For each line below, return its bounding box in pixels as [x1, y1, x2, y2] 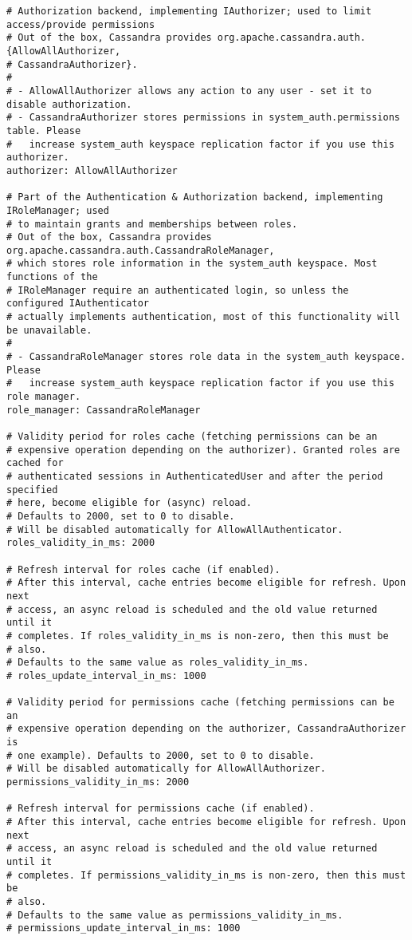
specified [6, 484, 58, 496]
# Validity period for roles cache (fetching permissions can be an [6, 431, 378, 442]
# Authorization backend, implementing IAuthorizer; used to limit [6, 6, 372, 17]
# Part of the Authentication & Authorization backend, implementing [6, 192, 383, 203]
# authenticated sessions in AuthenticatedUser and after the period [6, 470, 383, 482]
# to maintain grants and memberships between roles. [6, 218, 298, 230]
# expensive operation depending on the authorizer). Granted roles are [6, 444, 400, 456]
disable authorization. [6, 98, 132, 110]
